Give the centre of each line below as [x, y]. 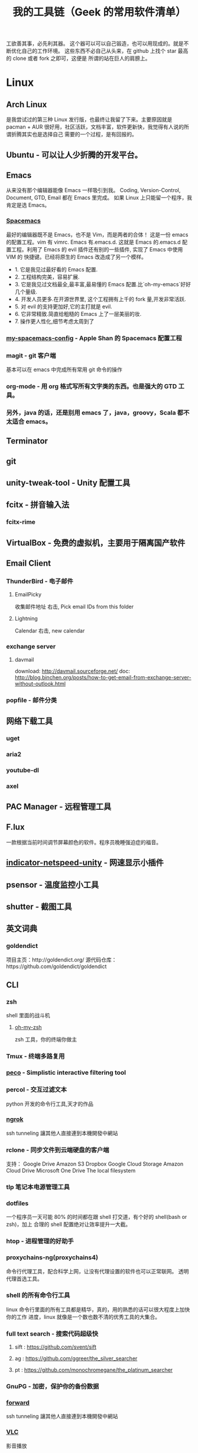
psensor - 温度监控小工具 [53, 885]
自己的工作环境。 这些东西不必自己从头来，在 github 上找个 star [99, 51]
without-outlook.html [40, 684]
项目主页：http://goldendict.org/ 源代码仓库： [61, 959]
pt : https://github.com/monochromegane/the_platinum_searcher [94, 1370]
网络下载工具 [30, 721]
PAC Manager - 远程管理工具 [59, 807]
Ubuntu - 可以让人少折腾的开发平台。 [74, 155]
